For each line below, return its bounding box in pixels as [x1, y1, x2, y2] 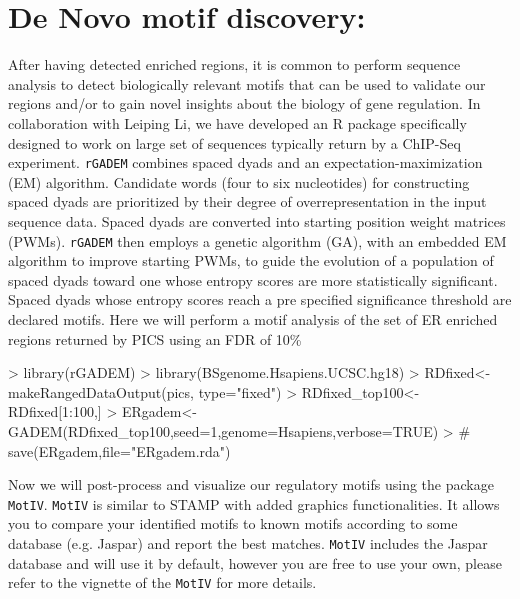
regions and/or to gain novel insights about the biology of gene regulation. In [8, 93, 481, 114]
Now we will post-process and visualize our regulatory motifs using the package [8, 474, 494, 495]
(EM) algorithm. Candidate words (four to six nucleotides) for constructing [8, 171, 470, 192]
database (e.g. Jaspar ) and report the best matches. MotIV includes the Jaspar [8, 532, 488, 553]
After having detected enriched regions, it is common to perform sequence [8, 54, 461, 75]
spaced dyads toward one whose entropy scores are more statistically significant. [8, 269, 498, 290]
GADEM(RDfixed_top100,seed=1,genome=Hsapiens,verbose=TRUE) [8, 420, 439, 441]
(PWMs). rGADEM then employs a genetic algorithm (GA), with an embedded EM [8, 230, 507, 251]
